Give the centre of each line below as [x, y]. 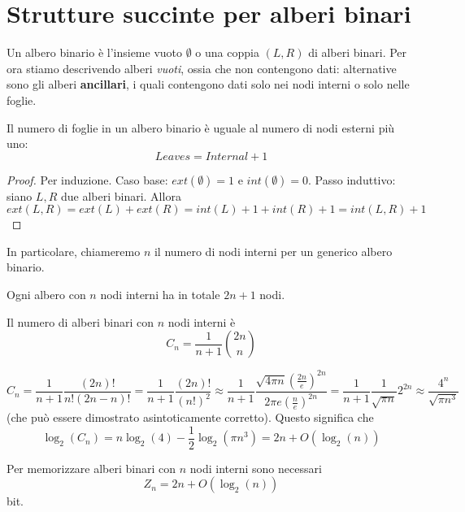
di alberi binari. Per [358, 52]
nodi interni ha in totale [160, 295]
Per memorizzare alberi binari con [91, 468]
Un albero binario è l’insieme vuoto [95, 52]
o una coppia [227, 52]
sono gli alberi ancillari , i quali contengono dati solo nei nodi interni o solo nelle [208, 84]
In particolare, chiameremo [74, 251]
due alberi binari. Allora [121, 195]
